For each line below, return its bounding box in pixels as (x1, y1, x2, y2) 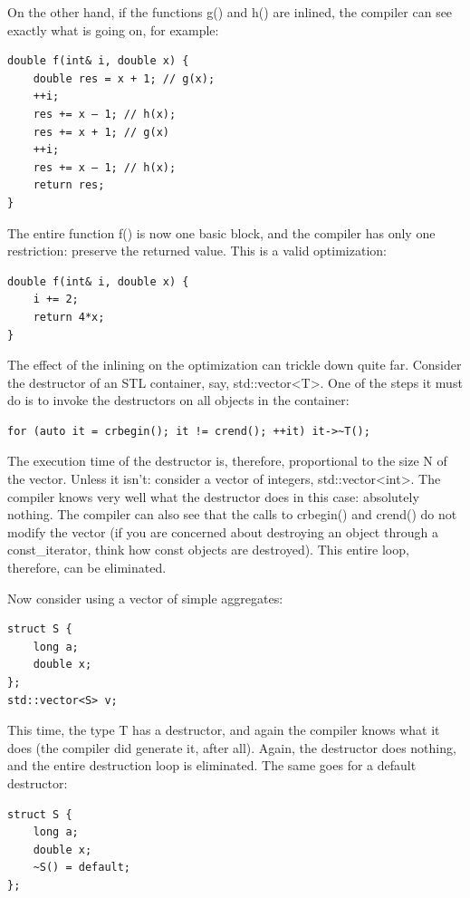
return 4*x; (33, 310, 105, 323)
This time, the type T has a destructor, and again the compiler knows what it (7, 720, 440, 739)
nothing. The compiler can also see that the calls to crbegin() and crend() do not (7, 505, 457, 524)
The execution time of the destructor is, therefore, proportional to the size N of (7, 451, 447, 470)
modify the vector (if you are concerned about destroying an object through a (7, 522, 438, 541)
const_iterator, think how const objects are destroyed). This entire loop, (7, 540, 409, 559)
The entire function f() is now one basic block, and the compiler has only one (7, 223, 436, 242)
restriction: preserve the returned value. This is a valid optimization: (7, 241, 387, 260)
